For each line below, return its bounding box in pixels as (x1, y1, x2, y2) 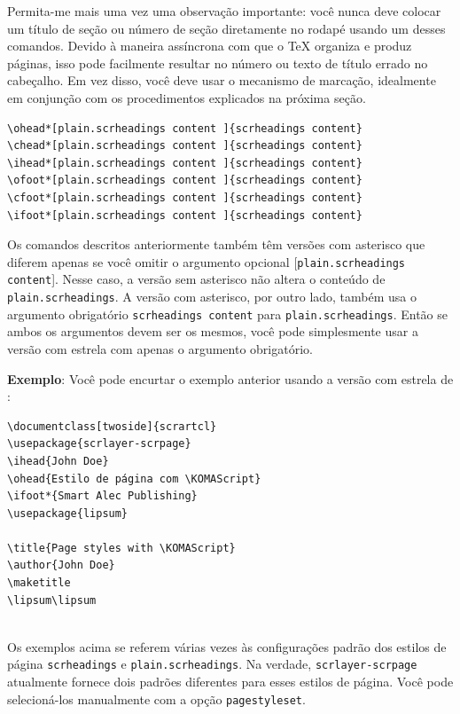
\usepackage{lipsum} (7, 506, 129, 520)
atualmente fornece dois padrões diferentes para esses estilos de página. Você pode (7, 672, 454, 691)
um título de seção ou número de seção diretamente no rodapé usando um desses (7, 19, 446, 37)
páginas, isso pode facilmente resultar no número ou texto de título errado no (7, 53, 428, 72)
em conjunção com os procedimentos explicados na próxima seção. (7, 88, 366, 106)
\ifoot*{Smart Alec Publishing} (7, 490, 198, 503)
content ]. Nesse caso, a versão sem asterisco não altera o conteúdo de (7, 270, 386, 288)
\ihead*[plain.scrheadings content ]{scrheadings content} (7, 156, 363, 169)
